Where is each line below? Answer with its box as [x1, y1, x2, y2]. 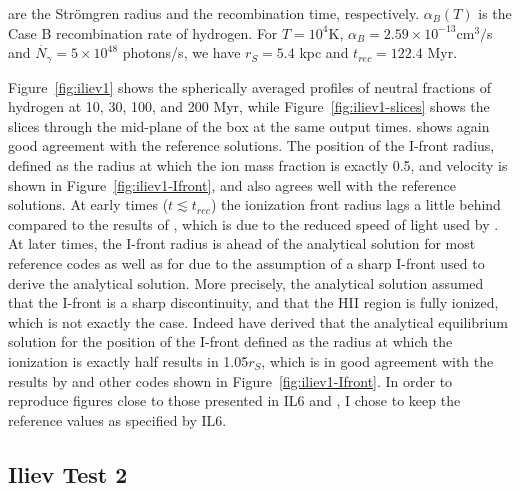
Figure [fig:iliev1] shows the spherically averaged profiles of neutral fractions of [8, 76, 492, 97]
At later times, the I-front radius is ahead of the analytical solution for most [8, 233, 476, 254]
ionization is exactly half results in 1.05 [8, 350, 249, 371]
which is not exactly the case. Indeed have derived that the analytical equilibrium [8, 311, 508, 332]
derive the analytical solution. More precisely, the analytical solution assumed [8, 272, 484, 293]
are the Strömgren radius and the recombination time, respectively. [8, 3, 420, 23]
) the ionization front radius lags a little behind [210, 194, 501, 215]
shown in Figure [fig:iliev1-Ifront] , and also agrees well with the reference [8, 174, 456, 195]
